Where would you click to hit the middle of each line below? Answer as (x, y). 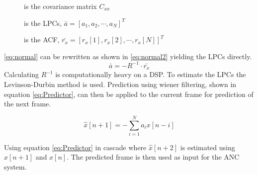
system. (15, 167)
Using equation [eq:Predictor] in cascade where (75, 147)
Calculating (22, 74)
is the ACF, (42, 40)
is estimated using (208, 147)
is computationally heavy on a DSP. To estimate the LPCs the (151, 74)
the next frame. (28, 104)
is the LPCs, (43, 23)
